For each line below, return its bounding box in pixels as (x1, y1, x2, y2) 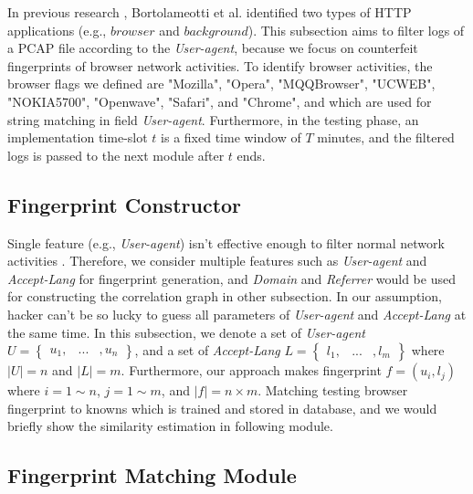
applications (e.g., (7, 20, 107, 39)
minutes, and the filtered (317, 128, 455, 147)
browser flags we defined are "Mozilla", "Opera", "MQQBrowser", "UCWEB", (7, 74, 436, 93)
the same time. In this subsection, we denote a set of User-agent (7, 322, 365, 342)
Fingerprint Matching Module (7, 461, 297, 489)
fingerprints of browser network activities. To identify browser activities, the (7, 56, 433, 75)
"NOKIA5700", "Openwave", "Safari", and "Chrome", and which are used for (7, 91, 432, 110)
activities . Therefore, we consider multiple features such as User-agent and (7, 251, 427, 270)
